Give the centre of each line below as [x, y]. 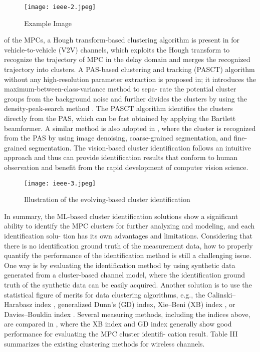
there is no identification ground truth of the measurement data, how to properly [128, 245]
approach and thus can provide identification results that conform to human [121, 157]
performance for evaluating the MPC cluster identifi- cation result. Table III [121, 333]
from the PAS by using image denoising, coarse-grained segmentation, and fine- [126, 138]
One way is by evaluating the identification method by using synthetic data [120, 265]
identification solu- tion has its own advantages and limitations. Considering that [128, 235]
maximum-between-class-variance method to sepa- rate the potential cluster [120, 89]
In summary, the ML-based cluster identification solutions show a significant [121, 216]
